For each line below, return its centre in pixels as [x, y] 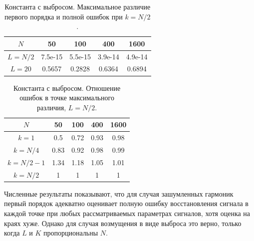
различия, [52, 107]
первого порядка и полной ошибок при [63, 16]
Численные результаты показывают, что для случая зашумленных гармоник [119, 193]
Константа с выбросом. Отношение [67, 88]
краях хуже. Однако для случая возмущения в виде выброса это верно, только [123, 223]
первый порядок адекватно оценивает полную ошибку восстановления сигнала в [126, 203]
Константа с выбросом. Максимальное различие [78, 6]
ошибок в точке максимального [67, 98]
